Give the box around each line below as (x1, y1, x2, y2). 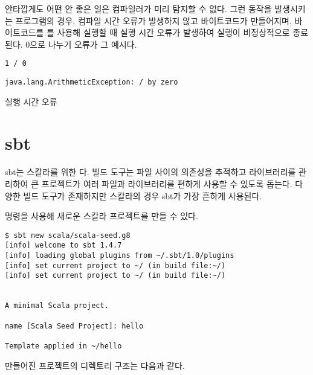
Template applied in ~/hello (5, 342, 122, 350)
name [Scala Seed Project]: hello (5, 321, 144, 330)
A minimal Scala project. (5, 301, 109, 310)
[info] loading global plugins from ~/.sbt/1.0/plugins (5, 251, 234, 260)
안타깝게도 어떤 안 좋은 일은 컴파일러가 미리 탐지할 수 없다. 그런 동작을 (5, 2, 272, 14)
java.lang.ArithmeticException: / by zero (5, 78, 178, 87)
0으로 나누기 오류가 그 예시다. (25, 37, 137, 50)
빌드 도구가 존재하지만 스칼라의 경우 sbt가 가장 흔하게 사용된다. (23, 189, 262, 202)
